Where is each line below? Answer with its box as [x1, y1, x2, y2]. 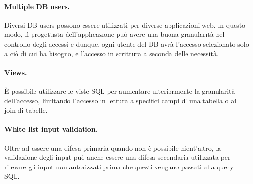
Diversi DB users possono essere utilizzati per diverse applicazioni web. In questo [4, 19, 246, 30]
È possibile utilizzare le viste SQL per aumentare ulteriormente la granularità [4, 85, 235, 96]
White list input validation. [4, 124, 98, 134]
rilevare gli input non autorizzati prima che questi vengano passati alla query [4, 161, 234, 171]
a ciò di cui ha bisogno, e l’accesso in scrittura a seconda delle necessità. [4, 48, 219, 58]
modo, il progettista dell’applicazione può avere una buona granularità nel [4, 29, 225, 39]
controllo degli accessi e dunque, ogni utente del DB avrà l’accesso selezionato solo [4, 38, 249, 49]
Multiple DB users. [4, 1, 70, 11]
